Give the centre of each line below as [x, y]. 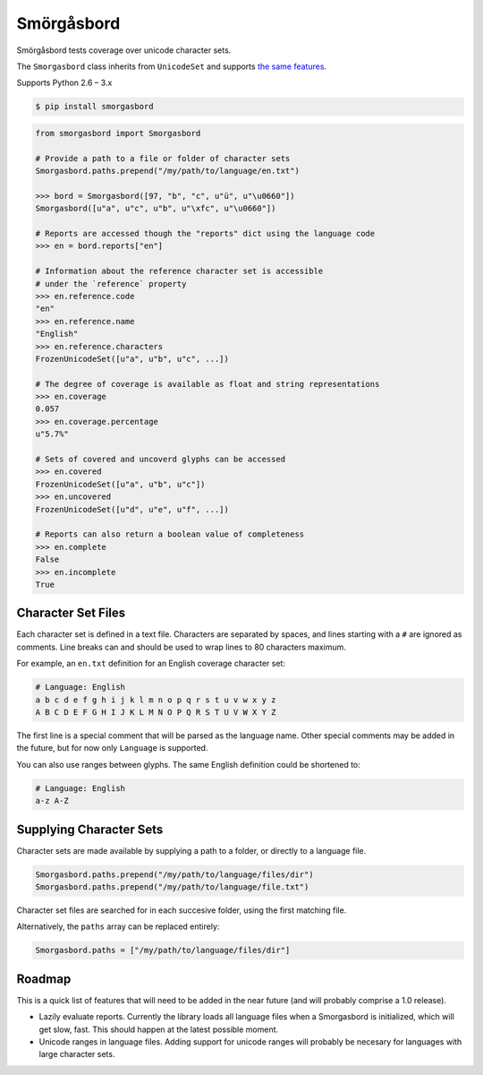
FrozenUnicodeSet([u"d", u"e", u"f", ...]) [132, 509]
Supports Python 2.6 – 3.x [64, 83]
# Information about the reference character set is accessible [179, 271]
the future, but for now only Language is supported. [112, 748]
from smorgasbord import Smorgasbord [118, 133]
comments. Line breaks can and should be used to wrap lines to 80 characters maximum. [181, 647]
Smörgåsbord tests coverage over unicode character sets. [124, 50]
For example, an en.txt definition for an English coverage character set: [151, 664]
